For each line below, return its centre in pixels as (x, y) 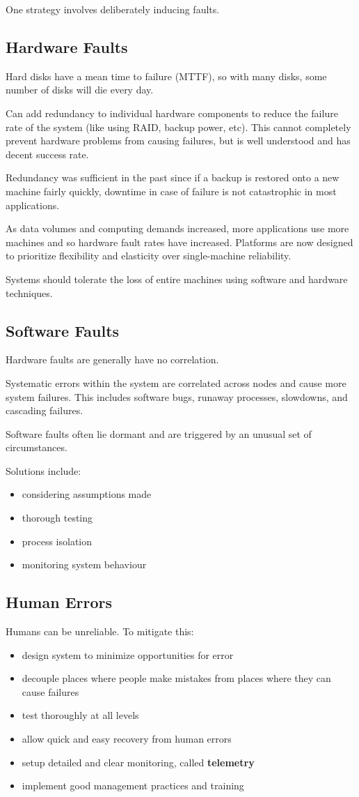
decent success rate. (47, 154)
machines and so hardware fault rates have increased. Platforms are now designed (179, 242)
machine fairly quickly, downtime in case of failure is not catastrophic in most (171, 191)
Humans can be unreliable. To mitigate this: (100, 631)
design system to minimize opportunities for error (128, 654)
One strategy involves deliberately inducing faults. (113, 9)
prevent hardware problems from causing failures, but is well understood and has (178, 141)
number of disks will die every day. (80, 90)
